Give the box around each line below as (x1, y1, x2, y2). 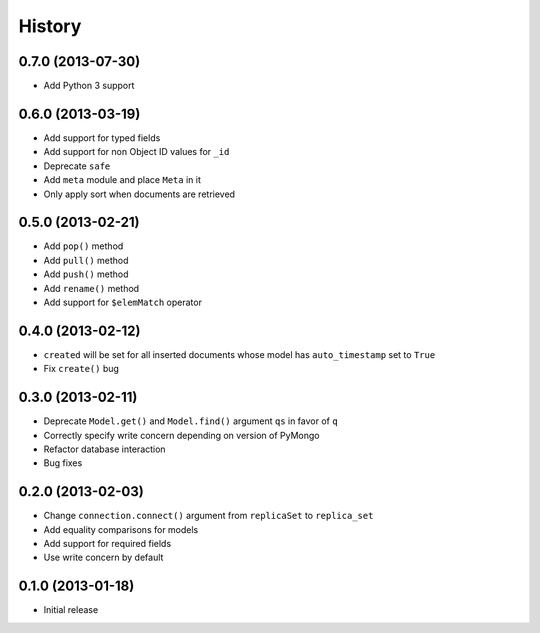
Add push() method (43, 268, 129, 280)
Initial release (43, 604, 99, 616)
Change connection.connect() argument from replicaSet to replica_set (43, 510, 374, 522)
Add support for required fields (43, 538, 172, 550)
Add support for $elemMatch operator (43, 296, 202, 308)
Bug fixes (43, 457, 83, 469)
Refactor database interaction (43, 443, 166, 455)
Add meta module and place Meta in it (43, 174, 202, 186)
